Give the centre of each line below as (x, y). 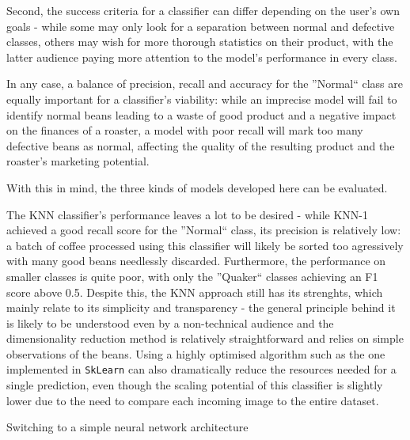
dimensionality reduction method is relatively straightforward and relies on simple (205, 338)
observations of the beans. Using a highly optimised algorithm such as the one (196, 353)
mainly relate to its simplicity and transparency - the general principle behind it (201, 307)
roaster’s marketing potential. (78, 161)
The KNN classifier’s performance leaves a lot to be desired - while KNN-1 (188, 214)
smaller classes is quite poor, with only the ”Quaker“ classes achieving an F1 (192, 276)
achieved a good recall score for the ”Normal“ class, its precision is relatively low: (204, 230)
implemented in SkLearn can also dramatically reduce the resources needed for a (201, 369)
